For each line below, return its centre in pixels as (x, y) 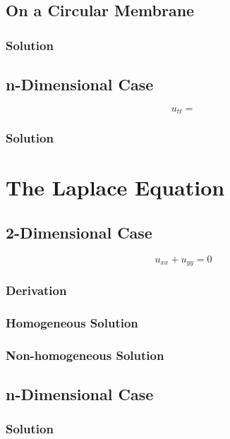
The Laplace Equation (115, 187)
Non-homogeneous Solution (85, 355)
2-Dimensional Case (79, 232)
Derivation (36, 290)
